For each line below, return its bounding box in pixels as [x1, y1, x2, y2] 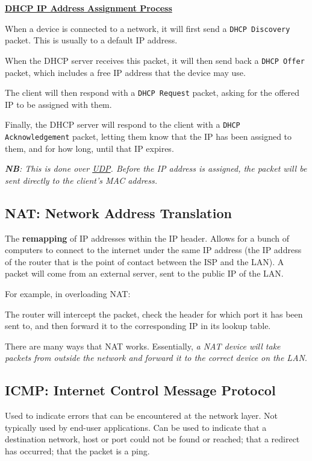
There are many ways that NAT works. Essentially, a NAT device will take [5, 339, 281, 352]
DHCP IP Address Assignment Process [5, 2, 172, 14]
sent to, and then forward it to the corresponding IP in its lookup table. [5, 319, 271, 332]
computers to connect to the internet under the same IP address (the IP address [5, 243, 302, 256]
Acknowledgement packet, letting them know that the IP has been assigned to [5, 130, 292, 142]
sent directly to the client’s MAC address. [5, 174, 158, 186]
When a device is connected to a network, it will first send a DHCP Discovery [5, 22, 290, 34]
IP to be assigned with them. [5, 98, 112, 110]
